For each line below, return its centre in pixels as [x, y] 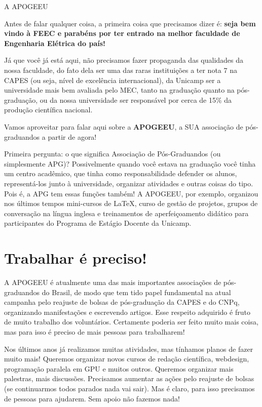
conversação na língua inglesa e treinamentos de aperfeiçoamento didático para [126, 213]
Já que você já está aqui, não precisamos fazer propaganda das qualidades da [124, 60]
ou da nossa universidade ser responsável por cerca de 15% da [136, 99]
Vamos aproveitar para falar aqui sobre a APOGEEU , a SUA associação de [124, 126]
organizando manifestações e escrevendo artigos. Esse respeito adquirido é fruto [127, 312]
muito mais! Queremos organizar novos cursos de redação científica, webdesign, [127, 359]
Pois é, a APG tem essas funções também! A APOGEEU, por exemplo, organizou [131, 193]
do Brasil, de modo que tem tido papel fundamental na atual [136, 292]
